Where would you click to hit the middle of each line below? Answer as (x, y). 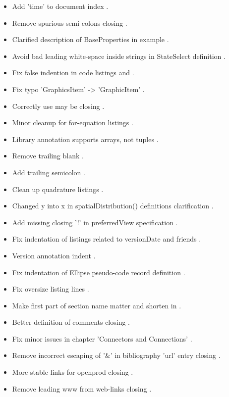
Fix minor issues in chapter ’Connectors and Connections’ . (102, 338)
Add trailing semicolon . (49, 172)
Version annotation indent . (54, 255)
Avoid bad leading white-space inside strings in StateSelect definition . (119, 56)
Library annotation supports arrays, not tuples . (85, 139)
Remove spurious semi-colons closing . (70, 23)
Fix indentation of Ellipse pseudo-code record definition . (99, 272)
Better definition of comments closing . (71, 322)
